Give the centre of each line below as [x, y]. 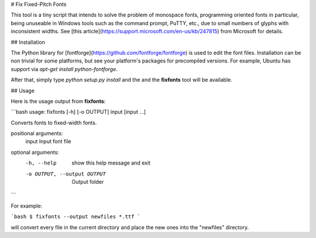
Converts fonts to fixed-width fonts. [54, 123]
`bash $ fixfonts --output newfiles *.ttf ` [76, 217]
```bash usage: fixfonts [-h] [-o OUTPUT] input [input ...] [78, 112]
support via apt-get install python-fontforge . [64, 69]
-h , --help [41, 163]
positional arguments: [37, 134]
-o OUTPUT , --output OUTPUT [66, 174]
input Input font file [48, 141]
